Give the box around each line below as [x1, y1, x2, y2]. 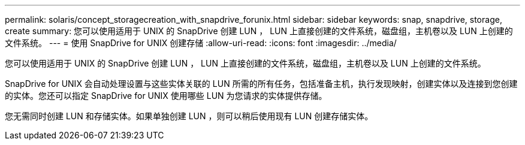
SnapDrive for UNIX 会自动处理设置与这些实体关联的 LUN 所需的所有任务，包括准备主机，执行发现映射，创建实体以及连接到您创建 [5, 78, 518, 89]
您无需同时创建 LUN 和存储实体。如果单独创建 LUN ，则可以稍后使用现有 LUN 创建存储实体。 [5, 111, 373, 121]
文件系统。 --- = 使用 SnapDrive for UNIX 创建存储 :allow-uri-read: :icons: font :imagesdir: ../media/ [5, 38, 397, 48]
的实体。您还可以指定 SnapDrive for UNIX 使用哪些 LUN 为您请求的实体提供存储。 [5, 90, 327, 101]
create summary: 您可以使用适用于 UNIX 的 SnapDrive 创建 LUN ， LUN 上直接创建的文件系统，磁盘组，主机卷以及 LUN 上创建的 [5, 26, 513, 36]
